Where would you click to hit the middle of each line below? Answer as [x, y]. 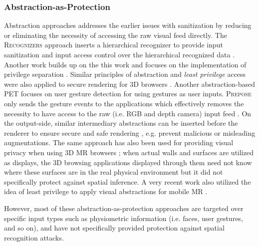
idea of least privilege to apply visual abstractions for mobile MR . [106, 191]
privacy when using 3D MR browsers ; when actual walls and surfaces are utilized [129, 152]
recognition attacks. [34, 237]
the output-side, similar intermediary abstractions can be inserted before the [121, 123]
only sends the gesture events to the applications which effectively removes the [124, 103]
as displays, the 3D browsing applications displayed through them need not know [128, 162]
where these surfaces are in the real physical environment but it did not [114, 172]
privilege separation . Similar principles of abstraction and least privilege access [125, 74]
